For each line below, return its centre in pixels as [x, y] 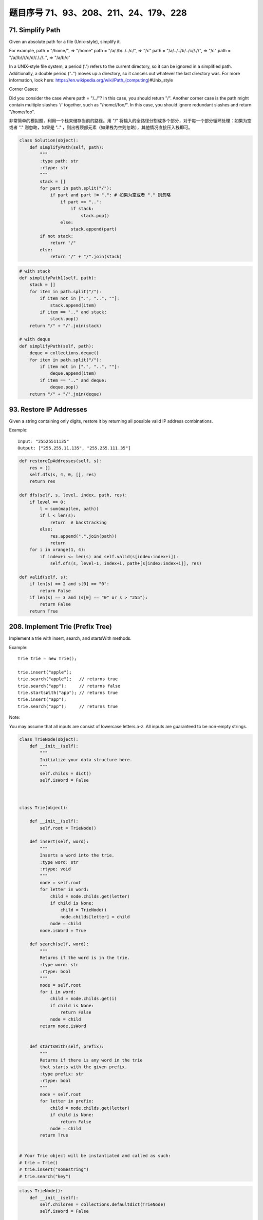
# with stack [35, 271]
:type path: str [59, 161]
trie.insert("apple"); [45, 672]
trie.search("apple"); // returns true [68, 679]
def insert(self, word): [59, 842]
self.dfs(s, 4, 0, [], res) [63, 475]
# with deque [35, 339]
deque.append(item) [73, 374]
